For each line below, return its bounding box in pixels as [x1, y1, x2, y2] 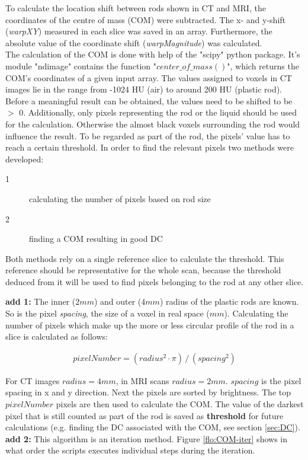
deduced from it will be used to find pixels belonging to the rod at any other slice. [5, 275, 304, 287]
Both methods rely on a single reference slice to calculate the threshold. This [5, 252, 284, 264]
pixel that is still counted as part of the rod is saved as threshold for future [5, 409, 284, 421]
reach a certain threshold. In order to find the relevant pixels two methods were [5, 141, 294, 154]
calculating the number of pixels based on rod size [29, 192, 211, 205]
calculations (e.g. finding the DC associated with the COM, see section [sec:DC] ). [5, 421, 300, 433]
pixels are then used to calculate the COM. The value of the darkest [56, 398, 304, 410]
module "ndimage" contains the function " [5, 59, 156, 72]
